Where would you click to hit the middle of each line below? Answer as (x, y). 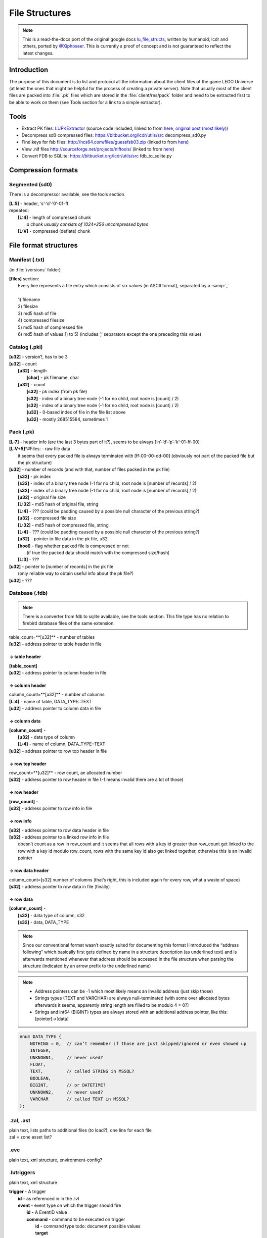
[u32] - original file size (42, 497)
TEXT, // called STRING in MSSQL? (82, 1071)
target (42, 1233)
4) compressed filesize (41, 320)
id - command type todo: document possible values (88, 1226)
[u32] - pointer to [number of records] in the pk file (61, 567)
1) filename (29, 300)
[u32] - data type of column (46, 737)
